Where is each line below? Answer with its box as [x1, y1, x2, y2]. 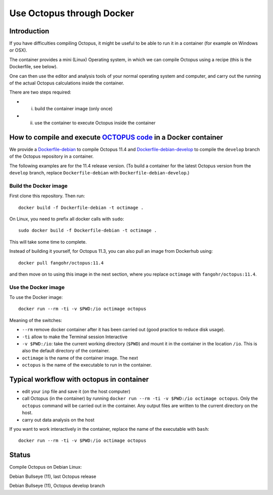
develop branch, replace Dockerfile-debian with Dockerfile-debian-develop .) [9, 170, 190, 176]
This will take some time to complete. [9, 239, 87, 245]
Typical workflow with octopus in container [9, 375, 149, 384]
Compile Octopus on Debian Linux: [9, 464, 82, 470]
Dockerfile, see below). [9, 64, 58, 70]
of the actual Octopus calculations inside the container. [9, 80, 124, 86]
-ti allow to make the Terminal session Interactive [22, 334, 128, 340]
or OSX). [9, 47, 27, 53]
